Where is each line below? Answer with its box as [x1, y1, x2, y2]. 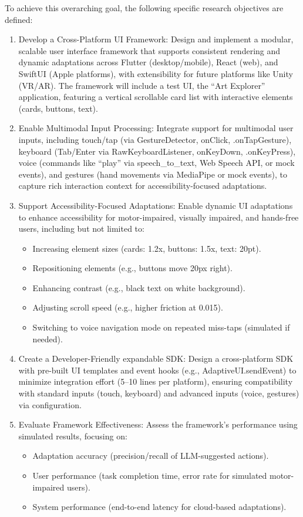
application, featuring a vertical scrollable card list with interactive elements [18, 91, 293, 103]
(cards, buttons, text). [18, 102, 98, 114]
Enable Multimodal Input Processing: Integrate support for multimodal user [18, 122, 294, 134]
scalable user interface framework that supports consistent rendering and [18, 44, 281, 56]
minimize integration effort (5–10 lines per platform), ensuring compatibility [18, 375, 293, 388]
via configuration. [18, 398, 82, 411]
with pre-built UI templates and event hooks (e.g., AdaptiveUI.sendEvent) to [18, 363, 297, 376]
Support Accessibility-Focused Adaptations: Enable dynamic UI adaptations [18, 199, 293, 211]
